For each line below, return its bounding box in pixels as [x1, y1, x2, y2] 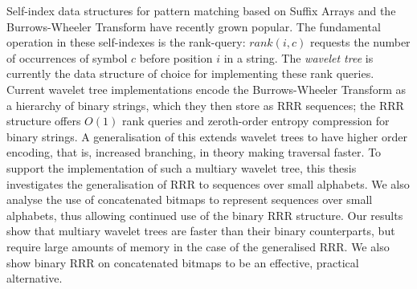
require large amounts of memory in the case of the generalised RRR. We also [6, 238, 390, 254]
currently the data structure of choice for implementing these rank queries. [6, 65, 374, 82]
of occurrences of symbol [6, 49, 128, 66]
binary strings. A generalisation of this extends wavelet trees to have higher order [6, 128, 407, 144]
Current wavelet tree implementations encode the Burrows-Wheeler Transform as [6, 80, 406, 97]
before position [139, 49, 213, 66]
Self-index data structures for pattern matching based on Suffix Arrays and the [6, 2, 396, 18]
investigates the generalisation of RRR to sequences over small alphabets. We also [6, 175, 410, 192]
